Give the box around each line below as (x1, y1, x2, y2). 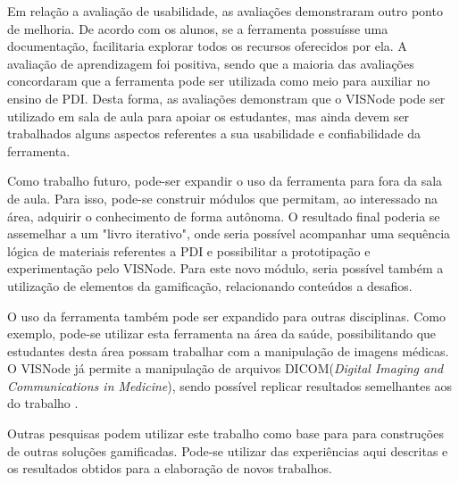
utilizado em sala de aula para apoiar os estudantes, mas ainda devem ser (7, 106, 410, 125)
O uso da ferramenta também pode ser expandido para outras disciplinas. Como (7, 306, 446, 325)
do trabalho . (7, 394, 79, 412)
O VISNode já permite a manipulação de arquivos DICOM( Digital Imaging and (7, 359, 444, 378)
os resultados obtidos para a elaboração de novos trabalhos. (7, 459, 332, 478)
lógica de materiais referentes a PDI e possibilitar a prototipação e (7, 241, 371, 260)
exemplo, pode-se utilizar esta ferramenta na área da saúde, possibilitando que (7, 324, 437, 343)
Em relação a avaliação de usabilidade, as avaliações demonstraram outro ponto (7, 2, 443, 20)
